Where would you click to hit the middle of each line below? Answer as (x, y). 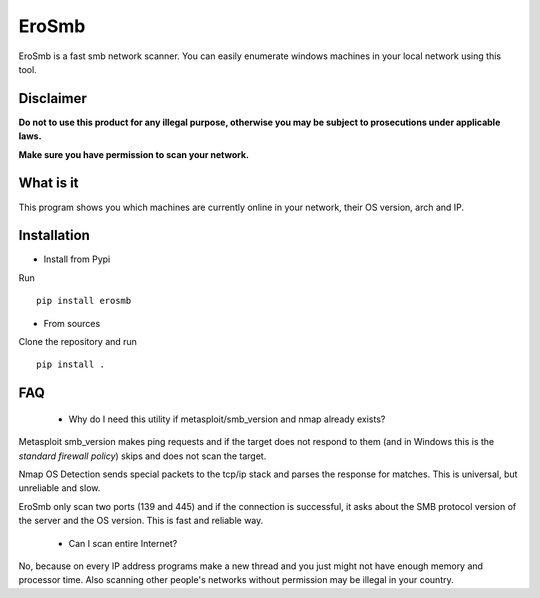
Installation (54, 235)
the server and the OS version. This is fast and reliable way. (141, 521)
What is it (48, 183)
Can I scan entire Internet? (123, 543)
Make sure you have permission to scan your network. (134, 154)
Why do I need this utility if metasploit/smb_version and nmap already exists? (227, 419)
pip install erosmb (84, 301)
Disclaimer (52, 98)
